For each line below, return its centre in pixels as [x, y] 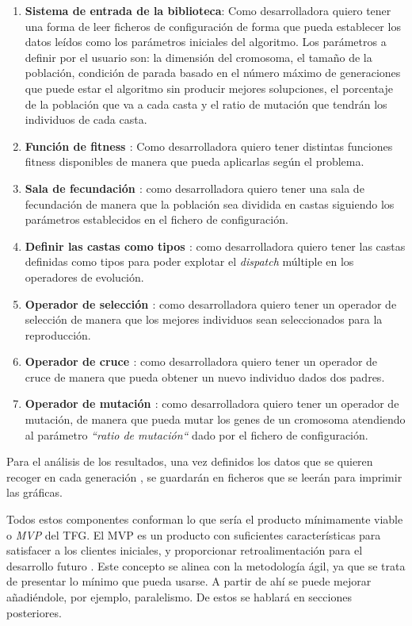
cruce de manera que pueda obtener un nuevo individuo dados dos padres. [205, 376]
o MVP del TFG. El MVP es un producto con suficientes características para [194, 534]
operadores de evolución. [84, 277]
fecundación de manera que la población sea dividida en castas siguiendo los [210, 204]
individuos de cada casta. [86, 119]
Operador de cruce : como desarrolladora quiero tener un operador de [201, 361]
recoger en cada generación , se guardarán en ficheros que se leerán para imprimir [204, 476]
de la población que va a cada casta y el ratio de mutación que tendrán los [206, 104]
